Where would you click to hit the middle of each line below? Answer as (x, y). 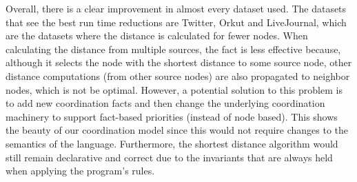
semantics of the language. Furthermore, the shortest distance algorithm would (172, 143)
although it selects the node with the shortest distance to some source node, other (179, 62)
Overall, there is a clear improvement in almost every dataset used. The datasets (176, 8)
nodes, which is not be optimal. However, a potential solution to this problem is (174, 89)
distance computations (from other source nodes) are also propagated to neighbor (178, 75)
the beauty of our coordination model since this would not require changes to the (177, 130)
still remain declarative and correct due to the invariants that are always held (169, 157)
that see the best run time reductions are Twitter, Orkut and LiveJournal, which (176, 22)
